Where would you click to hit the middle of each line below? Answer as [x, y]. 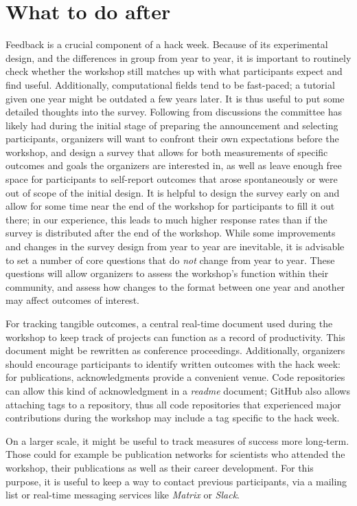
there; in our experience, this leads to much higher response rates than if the [166, 219]
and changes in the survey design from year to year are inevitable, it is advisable [175, 246]
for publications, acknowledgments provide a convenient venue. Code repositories [175, 377]
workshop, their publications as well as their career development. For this [160, 467]
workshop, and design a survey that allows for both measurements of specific [167, 152]
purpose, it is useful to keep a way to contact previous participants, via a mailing [176, 481]
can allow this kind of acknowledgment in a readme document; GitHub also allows [178, 390]
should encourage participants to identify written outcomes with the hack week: [173, 363]
